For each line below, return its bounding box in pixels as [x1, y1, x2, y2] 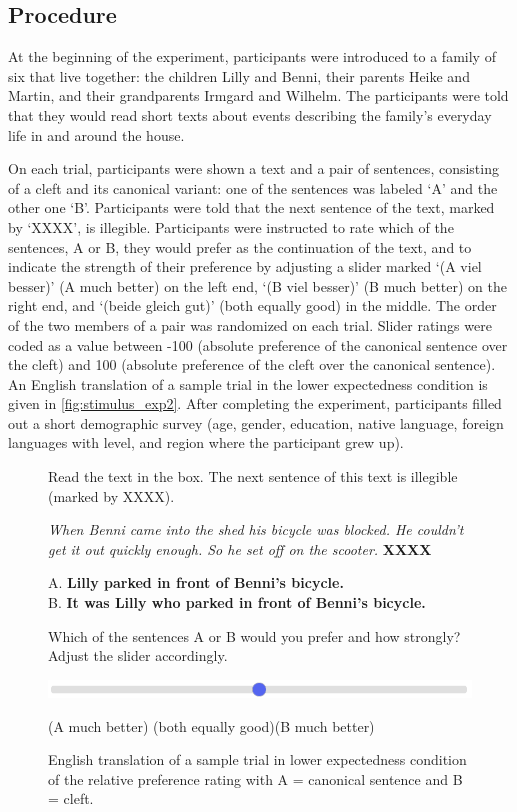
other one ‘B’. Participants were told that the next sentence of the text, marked [8, 197, 495, 218]
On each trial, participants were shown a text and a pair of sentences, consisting [8, 158, 499, 179]
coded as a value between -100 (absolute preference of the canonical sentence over [8, 334, 508, 355]
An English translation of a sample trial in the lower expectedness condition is [8, 373, 488, 394]
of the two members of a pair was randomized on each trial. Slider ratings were [8, 314, 492, 335]
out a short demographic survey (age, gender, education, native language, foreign [8, 412, 504, 433]
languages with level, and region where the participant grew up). [8, 432, 404, 453]
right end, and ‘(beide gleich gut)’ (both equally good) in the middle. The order [8, 295, 497, 316]
